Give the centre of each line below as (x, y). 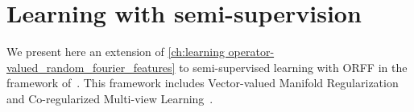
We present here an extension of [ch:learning (116, 52)
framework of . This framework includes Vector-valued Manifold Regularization (203, 83)
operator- (251, 52)
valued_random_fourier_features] (91, 67)
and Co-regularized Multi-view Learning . (110, 98)
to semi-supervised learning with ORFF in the (293, 67)
